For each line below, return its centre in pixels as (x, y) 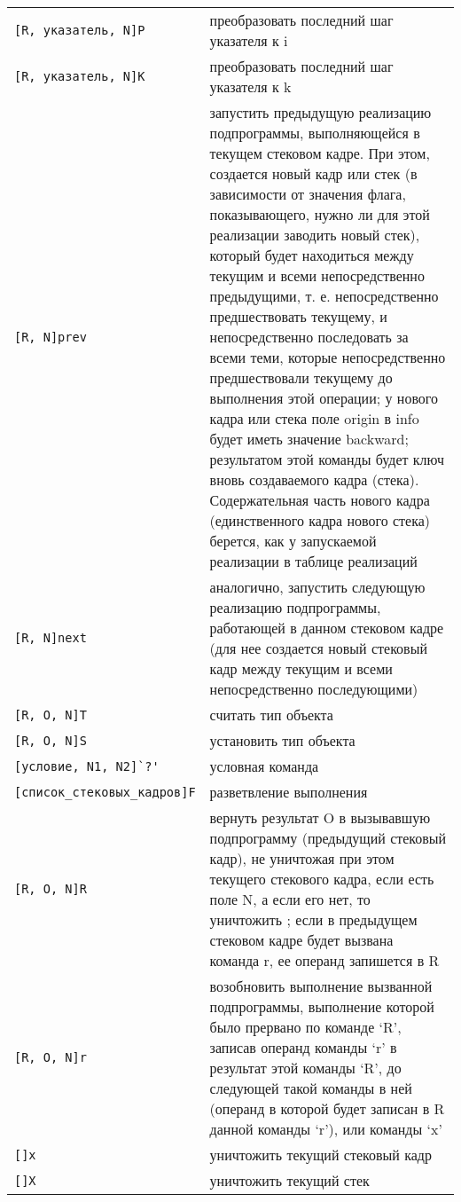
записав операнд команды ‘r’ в (303, 1047)
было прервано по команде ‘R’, (305, 1027)
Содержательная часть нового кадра (320, 500)
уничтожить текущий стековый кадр (320, 1155)
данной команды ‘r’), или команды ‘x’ (326, 1129)
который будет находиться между (312, 255)
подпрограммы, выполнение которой (322, 1006)
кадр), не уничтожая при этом (302, 858)
